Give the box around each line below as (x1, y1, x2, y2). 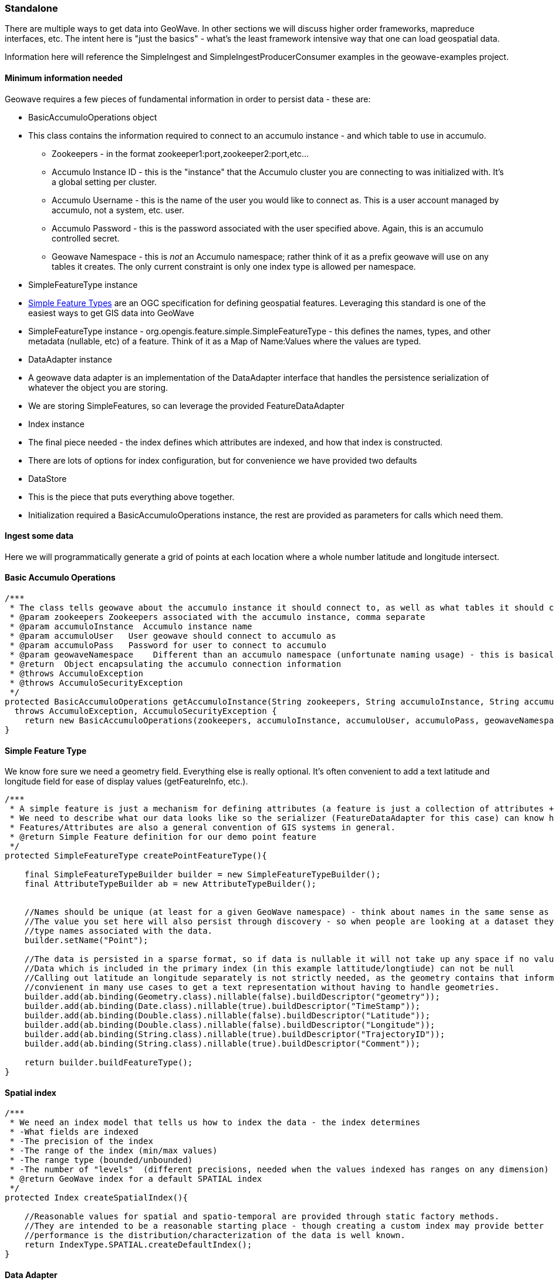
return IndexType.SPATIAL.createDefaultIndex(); (24, 1240, 252, 1250)
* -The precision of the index (9, 1136, 153, 1146)
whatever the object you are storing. (28, 382, 168, 393)
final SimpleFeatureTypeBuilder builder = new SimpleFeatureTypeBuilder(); (24, 870, 381, 880)
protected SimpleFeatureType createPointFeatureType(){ (5, 851, 267, 861)
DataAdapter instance (28, 354, 112, 364)
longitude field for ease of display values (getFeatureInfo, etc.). (5, 776, 248, 787)
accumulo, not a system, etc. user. (52, 204, 184, 215)
